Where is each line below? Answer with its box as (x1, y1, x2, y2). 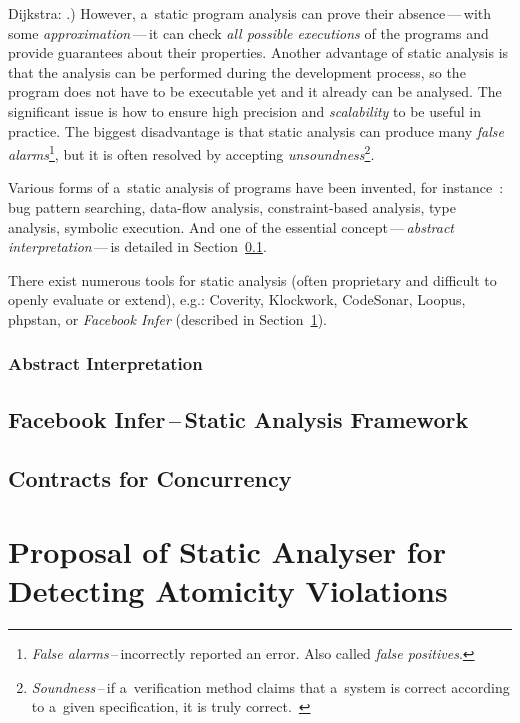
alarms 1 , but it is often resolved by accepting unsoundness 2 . (8, 141, 375, 164)
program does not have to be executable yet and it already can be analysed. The (8, 81, 502, 102)
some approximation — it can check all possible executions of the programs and (8, 22, 489, 43)
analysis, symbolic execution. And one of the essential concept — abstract (8, 216, 454, 237)
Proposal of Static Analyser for (8, 531, 446, 572)
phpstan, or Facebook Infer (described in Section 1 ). (8, 308, 327, 329)
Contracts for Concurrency (8, 462, 292, 493)
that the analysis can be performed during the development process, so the (8, 61, 466, 82)
